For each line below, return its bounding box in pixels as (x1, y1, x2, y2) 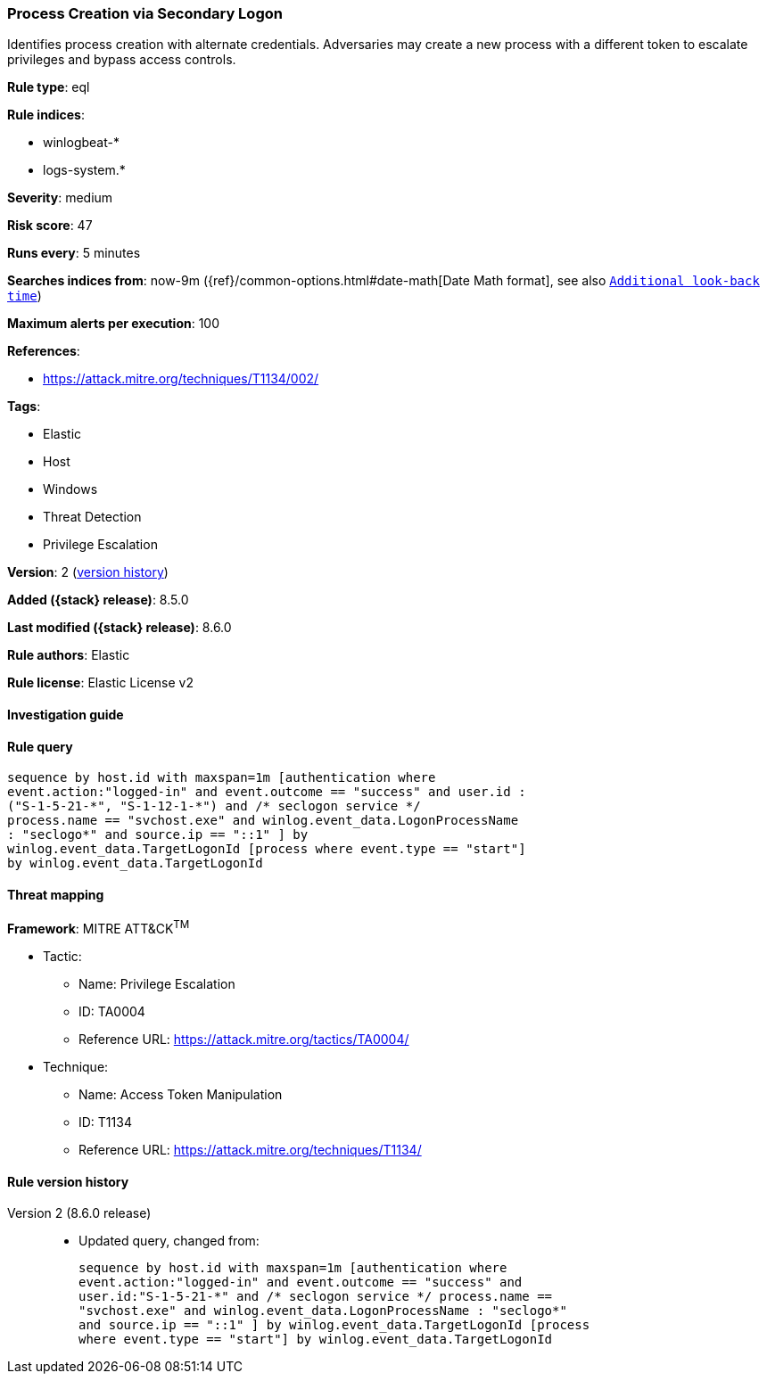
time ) (7, 288, 42, 304)
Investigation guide (7, 706, 124, 722)
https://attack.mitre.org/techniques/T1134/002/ (43, 371, 319, 387)
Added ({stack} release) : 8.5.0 (7, 592, 189, 608)
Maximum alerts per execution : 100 (7, 316, 220, 332)
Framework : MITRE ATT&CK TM (7, 918, 190, 937)
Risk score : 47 (7, 218, 93, 234)
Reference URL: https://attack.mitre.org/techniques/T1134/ (78, 1142, 422, 1158)
